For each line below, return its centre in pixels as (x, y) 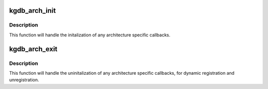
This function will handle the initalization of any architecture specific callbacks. (90, 35)
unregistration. (24, 80)
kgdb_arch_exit (33, 49)
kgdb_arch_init (33, 11)
